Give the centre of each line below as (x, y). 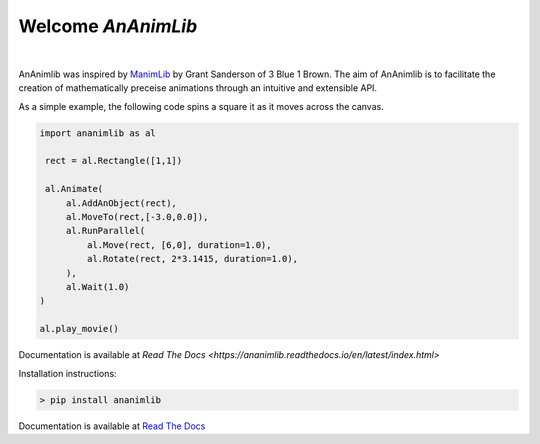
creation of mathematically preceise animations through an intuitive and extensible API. (198, 88)
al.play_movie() (79, 329)
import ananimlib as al (98, 133)
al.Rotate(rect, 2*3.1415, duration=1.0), (192, 259)
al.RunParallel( (105, 231)
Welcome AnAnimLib (108, 26)
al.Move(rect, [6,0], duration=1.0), (179, 244)
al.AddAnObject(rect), (121, 203)
